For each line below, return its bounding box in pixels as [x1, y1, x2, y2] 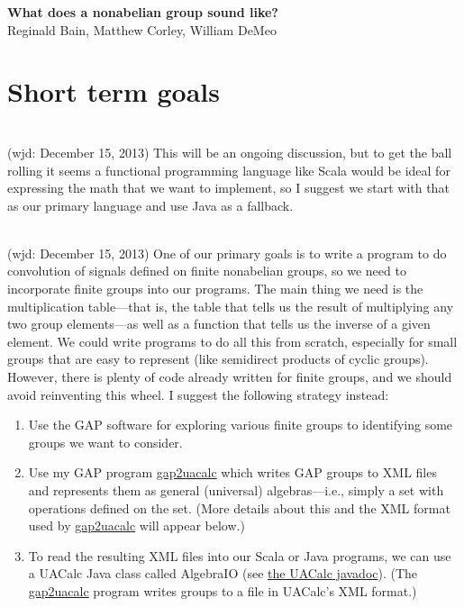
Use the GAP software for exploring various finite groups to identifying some [28, 415, 453, 434]
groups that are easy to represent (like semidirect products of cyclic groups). [7, 349, 429, 368]
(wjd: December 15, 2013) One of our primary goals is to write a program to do [7, 243, 447, 262]
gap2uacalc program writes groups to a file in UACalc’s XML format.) [28, 581, 417, 600]
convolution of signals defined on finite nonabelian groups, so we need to [7, 261, 406, 280]
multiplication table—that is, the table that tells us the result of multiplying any [7, 296, 454, 315]
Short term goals [7, 73, 220, 110]
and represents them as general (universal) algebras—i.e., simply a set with [28, 481, 444, 499]
